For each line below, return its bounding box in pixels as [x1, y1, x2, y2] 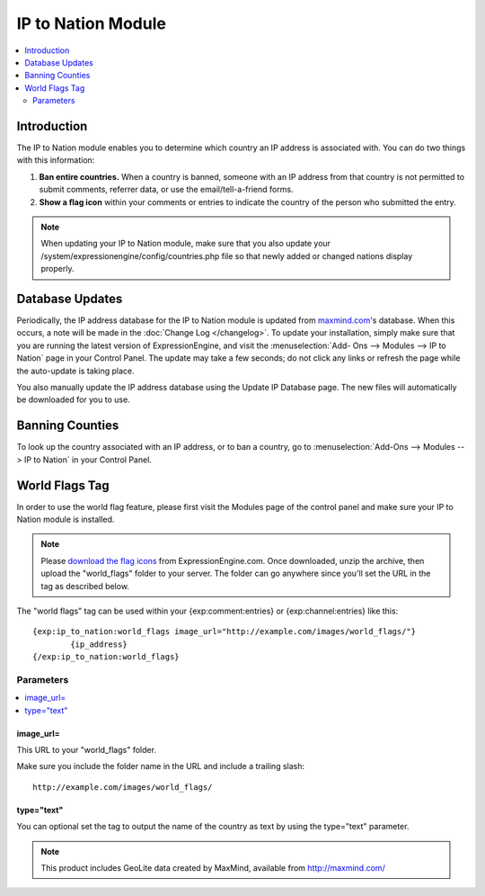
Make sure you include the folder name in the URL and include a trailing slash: [16, 761, 305, 772]
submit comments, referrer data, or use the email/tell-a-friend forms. [39, 184, 294, 195]
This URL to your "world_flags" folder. [16, 745, 157, 756]
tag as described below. [40, 580, 130, 591]
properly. [40, 264, 75, 274]
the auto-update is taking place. [16, 365, 135, 376]
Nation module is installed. [16, 514, 115, 524]
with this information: [16, 155, 95, 166]
